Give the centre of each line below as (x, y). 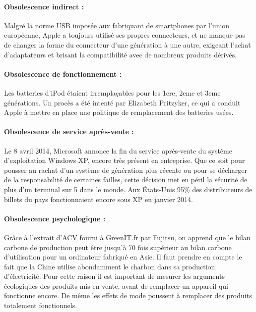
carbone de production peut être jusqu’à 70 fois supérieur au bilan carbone (118, 247)
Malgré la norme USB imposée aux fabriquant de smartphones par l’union (117, 25)
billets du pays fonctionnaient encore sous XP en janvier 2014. (98, 199)
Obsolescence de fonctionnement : (63, 74)
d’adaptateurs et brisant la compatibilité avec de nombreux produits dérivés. (121, 54)
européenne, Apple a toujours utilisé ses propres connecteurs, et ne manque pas (125, 35)
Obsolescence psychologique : (55, 218)
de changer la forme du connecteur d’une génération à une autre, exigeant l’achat (128, 44)
